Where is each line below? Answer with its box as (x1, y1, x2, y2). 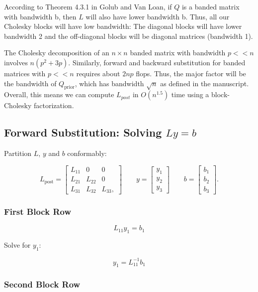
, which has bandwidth (75, 78, 144, 88)
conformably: (67, 148, 107, 158)
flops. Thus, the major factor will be (136, 68, 246, 78)
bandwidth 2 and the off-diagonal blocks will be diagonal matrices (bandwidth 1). (4, 30, 253, 41)
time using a (171, 89, 209, 100)
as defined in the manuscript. (160, 78, 249, 88)
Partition (4, 148, 32, 158)
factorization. (33, 100, 74, 111)
